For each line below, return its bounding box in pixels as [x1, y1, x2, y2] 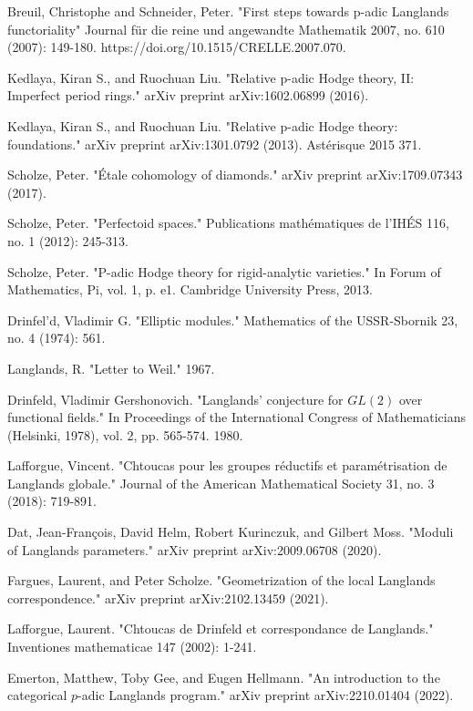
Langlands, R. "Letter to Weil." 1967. [7, 358, 215, 377]
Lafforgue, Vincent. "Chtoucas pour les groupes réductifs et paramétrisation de [7, 456, 447, 475]
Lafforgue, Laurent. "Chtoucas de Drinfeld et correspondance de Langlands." [7, 619, 434, 638]
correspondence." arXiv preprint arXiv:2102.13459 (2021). [7, 588, 329, 607]
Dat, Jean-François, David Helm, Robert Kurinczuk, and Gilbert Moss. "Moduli [7, 522, 454, 541]
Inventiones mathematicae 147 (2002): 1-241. [7, 637, 257, 656]
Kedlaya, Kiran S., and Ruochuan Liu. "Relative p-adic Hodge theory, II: [7, 67, 415, 87]
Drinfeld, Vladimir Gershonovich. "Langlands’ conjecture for [7, 389, 344, 408]
